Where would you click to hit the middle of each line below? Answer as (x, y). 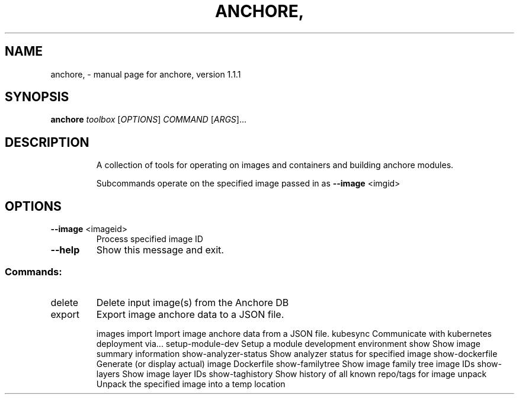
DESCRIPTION (47, 142)
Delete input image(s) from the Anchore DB (193, 302)
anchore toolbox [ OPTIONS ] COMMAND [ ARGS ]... (149, 120)
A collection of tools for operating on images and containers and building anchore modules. (275, 165)
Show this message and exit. (160, 250)
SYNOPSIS (37, 97)
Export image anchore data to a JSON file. (190, 314)
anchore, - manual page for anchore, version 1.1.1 (146, 74)
